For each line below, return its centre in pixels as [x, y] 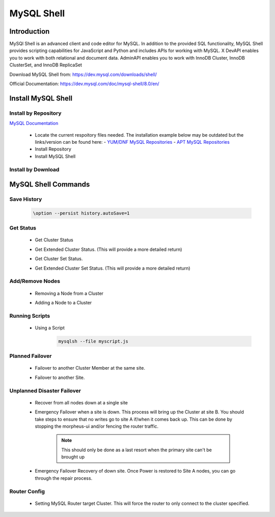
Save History [26, 199]
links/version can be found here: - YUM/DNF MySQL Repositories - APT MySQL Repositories [132, 142]
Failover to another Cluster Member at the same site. [90, 368]
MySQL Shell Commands [50, 184]
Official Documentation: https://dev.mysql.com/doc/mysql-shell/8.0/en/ [85, 84]
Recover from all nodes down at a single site [81, 402]
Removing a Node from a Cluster [69, 293]
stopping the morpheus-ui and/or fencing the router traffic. [97, 426]
